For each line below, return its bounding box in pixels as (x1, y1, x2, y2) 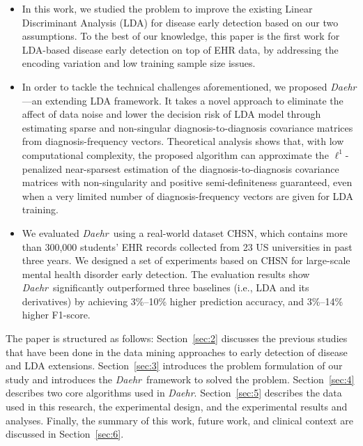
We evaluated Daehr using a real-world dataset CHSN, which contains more (22, 225, 348, 240)
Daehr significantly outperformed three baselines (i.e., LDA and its (22, 280, 309, 295)
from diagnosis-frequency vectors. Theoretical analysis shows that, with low (22, 134, 344, 148)
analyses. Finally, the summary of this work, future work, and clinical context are (6, 413, 353, 427)
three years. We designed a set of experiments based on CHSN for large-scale (22, 253, 350, 268)
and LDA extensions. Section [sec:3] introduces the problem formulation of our (6, 358, 343, 373)
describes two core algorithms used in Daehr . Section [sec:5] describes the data (6, 385, 342, 400)
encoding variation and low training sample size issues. (22, 56, 256, 70)
